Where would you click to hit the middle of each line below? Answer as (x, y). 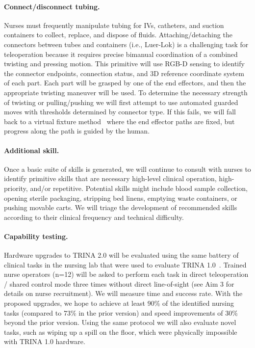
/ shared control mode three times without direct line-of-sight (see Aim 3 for (119, 283)
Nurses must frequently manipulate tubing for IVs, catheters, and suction (114, 25)
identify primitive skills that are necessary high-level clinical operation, (110, 178)
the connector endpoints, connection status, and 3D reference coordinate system (124, 73)
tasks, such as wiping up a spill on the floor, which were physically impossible (121, 332)
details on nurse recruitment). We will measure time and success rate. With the (123, 293)
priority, (16, 188)
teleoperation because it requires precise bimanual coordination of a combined (121, 54)
